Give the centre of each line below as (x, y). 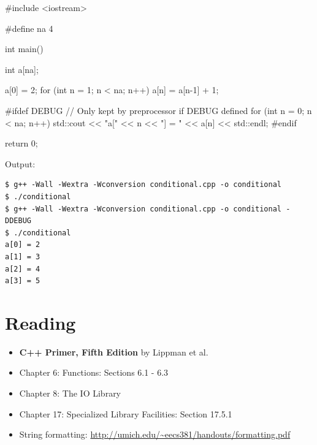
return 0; (21, 143)
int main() (24, 49)
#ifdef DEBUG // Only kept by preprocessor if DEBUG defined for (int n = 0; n (158, 110)
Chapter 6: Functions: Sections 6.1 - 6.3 (94, 372)
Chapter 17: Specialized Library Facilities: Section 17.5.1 (126, 413)
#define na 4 (29, 28)
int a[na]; (22, 69)
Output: (20, 163)
